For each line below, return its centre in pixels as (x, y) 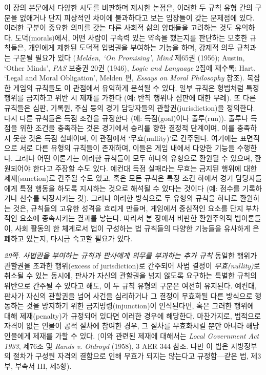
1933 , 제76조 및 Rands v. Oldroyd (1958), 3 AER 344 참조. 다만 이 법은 (116, 346)
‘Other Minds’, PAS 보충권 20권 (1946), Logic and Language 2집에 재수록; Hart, (130, 67)
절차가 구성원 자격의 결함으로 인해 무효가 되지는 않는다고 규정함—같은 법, (131, 356)
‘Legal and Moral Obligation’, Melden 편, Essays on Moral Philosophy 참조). (125, 78)
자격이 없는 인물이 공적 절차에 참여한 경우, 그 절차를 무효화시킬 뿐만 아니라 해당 (132, 326)
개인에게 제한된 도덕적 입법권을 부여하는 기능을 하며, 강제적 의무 (131, 47)
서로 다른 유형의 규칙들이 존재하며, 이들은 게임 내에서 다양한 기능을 (127, 148)
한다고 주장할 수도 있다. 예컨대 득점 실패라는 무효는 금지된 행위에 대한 (145, 168)
